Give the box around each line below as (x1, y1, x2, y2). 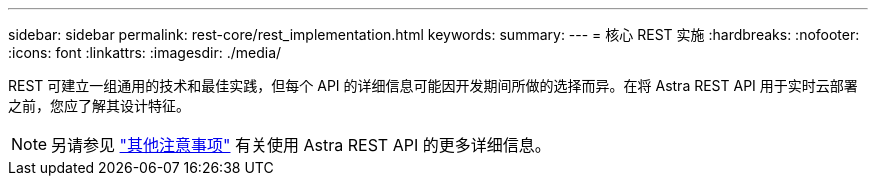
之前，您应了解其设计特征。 (8, 97, 190, 114)
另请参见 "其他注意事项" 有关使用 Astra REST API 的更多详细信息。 (51, 135, 551, 155)
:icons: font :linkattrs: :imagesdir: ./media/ (8, 44, 282, 61)
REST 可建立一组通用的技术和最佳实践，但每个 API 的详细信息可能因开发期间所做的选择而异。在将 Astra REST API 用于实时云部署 (8, 77, 858, 94)
